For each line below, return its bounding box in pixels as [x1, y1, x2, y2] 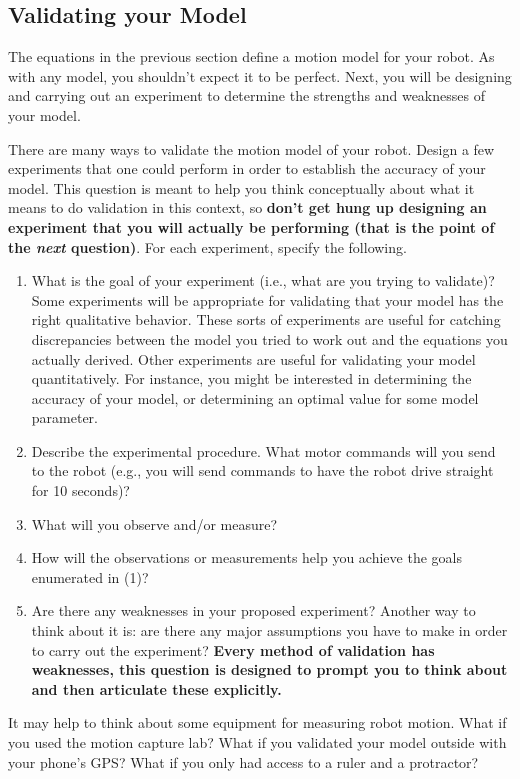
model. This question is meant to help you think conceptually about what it [8, 177, 475, 198]
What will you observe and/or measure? [31, 513, 278, 534]
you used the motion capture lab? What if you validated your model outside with [8, 732, 507, 753]
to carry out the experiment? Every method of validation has [31, 639, 435, 660]
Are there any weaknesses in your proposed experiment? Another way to [31, 600, 476, 621]
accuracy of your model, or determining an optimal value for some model [31, 387, 479, 408]
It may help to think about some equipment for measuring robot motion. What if [8, 712, 507, 733]
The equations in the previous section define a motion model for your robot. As [8, 46, 495, 67]
